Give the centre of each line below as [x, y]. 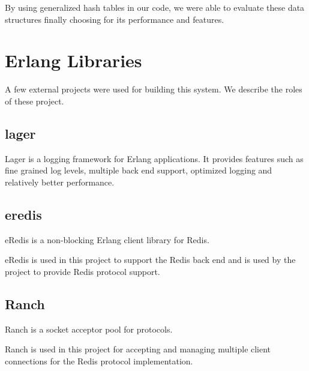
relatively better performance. [60, 182]
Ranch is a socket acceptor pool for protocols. [89, 329]
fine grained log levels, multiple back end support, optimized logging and [139, 170]
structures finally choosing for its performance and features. [115, 19]
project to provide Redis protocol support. [82, 271]
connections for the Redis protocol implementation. [99, 360]
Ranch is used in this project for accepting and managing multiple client [138, 349]
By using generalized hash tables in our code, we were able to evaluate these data [155, 7]
